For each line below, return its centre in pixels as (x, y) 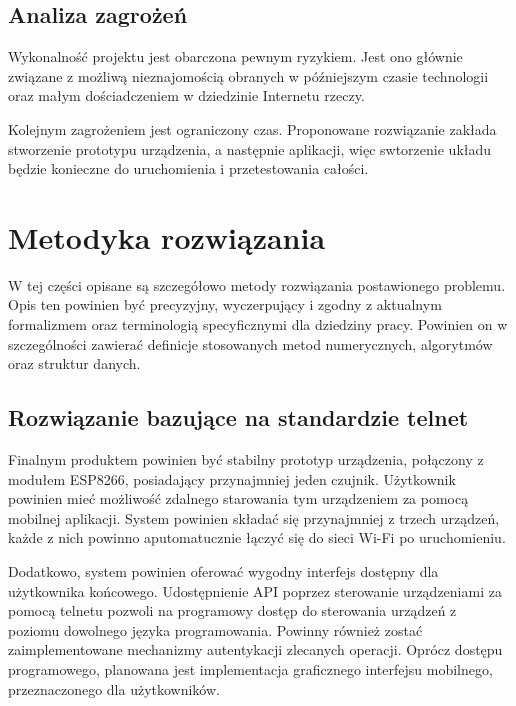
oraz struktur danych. (74, 363)
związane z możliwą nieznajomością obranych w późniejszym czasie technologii (248, 75)
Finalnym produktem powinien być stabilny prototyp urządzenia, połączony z (246, 459)
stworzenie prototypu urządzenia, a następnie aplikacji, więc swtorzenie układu (250, 148)
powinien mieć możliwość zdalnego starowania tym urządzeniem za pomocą (238, 498)
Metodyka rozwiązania (167, 236)
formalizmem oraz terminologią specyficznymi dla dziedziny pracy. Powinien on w (258, 324)
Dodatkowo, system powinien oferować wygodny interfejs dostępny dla (223, 571)
